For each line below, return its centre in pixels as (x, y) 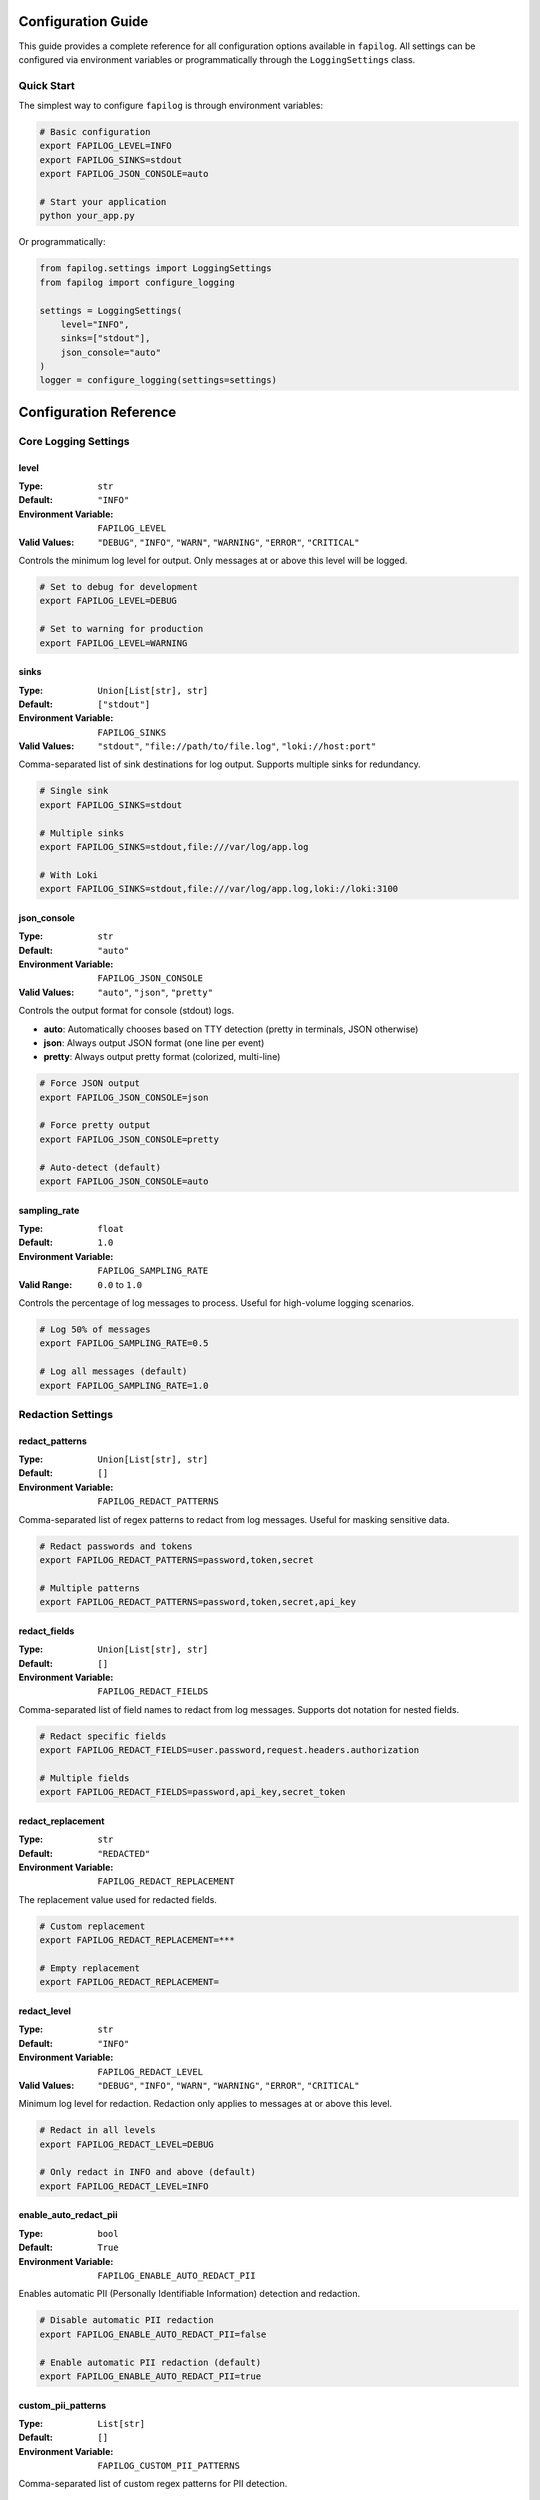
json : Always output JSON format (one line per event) (154, 1042)
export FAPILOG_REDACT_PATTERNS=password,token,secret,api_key (198, 1602)
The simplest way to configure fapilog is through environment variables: (171, 106)
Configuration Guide (83, 21)
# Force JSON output (89, 1083)
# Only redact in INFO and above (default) (148, 2172)
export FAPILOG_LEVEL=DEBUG (108, 601)
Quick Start (46, 85)
